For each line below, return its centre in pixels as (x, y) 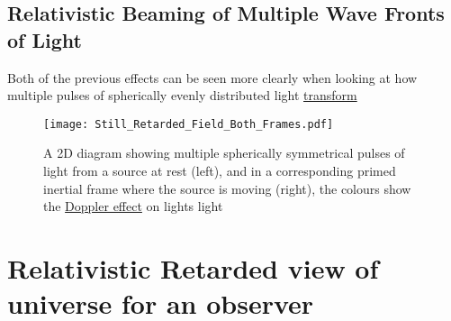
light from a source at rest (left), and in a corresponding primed (220, 171)
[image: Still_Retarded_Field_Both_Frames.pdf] (189, 124)
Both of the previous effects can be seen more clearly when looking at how (212, 77)
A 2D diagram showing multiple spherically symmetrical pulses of (224, 153)
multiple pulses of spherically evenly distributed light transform (182, 95)
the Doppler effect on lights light (133, 206)
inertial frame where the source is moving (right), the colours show (227, 188)
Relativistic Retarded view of (193, 268)
